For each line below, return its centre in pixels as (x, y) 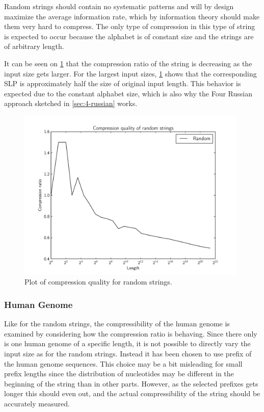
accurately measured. (37, 403)
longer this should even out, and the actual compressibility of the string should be (132, 393)
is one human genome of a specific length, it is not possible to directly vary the (127, 343)
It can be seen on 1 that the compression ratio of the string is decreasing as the (128, 63)
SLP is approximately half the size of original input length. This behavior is (123, 83)
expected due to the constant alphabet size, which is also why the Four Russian (128, 93)
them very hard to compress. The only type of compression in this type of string (130, 26)
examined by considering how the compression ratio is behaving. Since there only (131, 333)
